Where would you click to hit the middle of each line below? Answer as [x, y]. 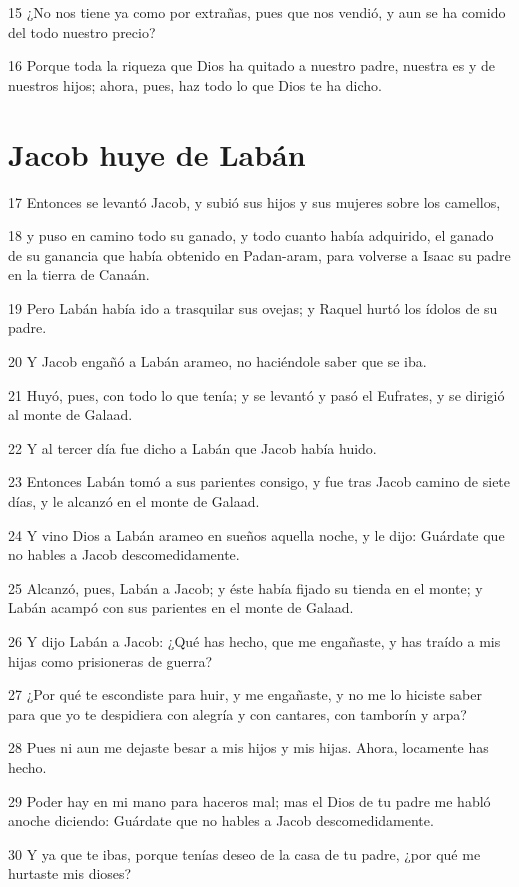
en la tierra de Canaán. [79, 274]
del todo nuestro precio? [82, 31]
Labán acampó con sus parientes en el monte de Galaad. [181, 607]
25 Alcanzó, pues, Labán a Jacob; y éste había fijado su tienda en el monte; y [245, 587]
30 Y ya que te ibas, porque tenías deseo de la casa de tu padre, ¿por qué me [244, 853]
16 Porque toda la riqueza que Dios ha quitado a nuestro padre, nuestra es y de [252, 65]
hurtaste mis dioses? [70, 873]
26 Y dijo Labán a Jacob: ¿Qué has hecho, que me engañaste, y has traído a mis [254, 641]
